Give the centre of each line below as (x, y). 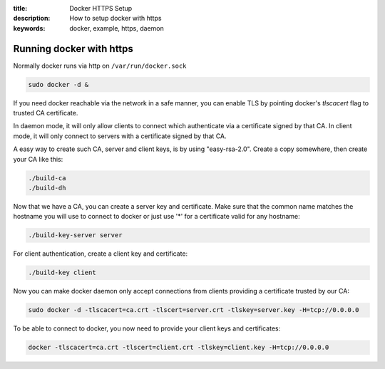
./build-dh (47, 188)
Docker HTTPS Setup (101, 8)
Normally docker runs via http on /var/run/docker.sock (100, 66)
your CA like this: (38, 159)
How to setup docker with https (115, 19)
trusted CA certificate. (46, 113)
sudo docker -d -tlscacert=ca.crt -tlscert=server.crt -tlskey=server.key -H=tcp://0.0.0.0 (194, 310)
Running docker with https (73, 49)
